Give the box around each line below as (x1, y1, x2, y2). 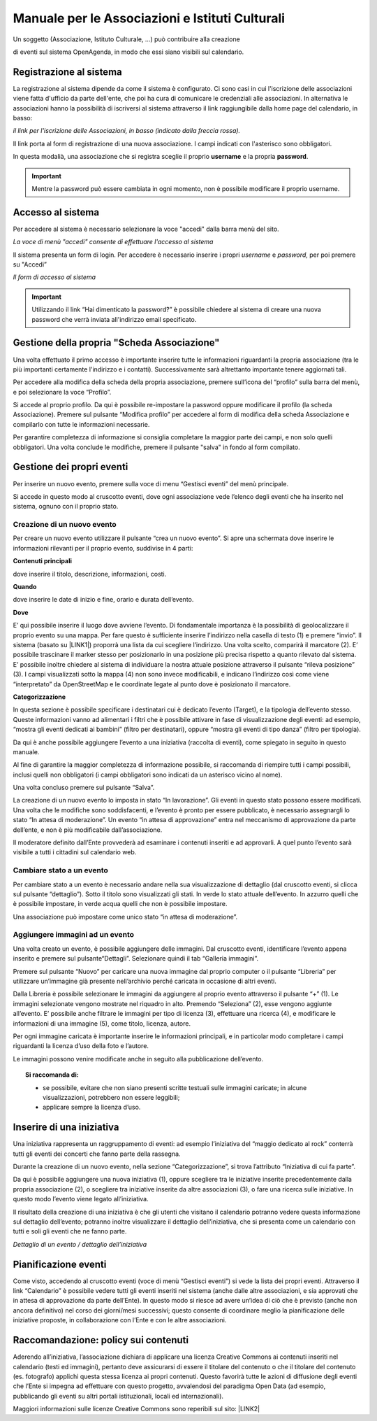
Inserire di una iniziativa (13, 1122, 119, 1133)
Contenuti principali (13, 557, 73, 565)
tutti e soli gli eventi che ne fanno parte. (13, 1227, 127, 1236)
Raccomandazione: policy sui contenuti (13, 1334, 188, 1346)
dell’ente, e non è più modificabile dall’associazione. (13, 826, 163, 834)
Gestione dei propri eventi (13, 461, 128, 473)
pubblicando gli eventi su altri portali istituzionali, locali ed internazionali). (13, 1392, 223, 1400)
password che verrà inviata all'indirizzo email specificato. (31, 315, 197, 323)
